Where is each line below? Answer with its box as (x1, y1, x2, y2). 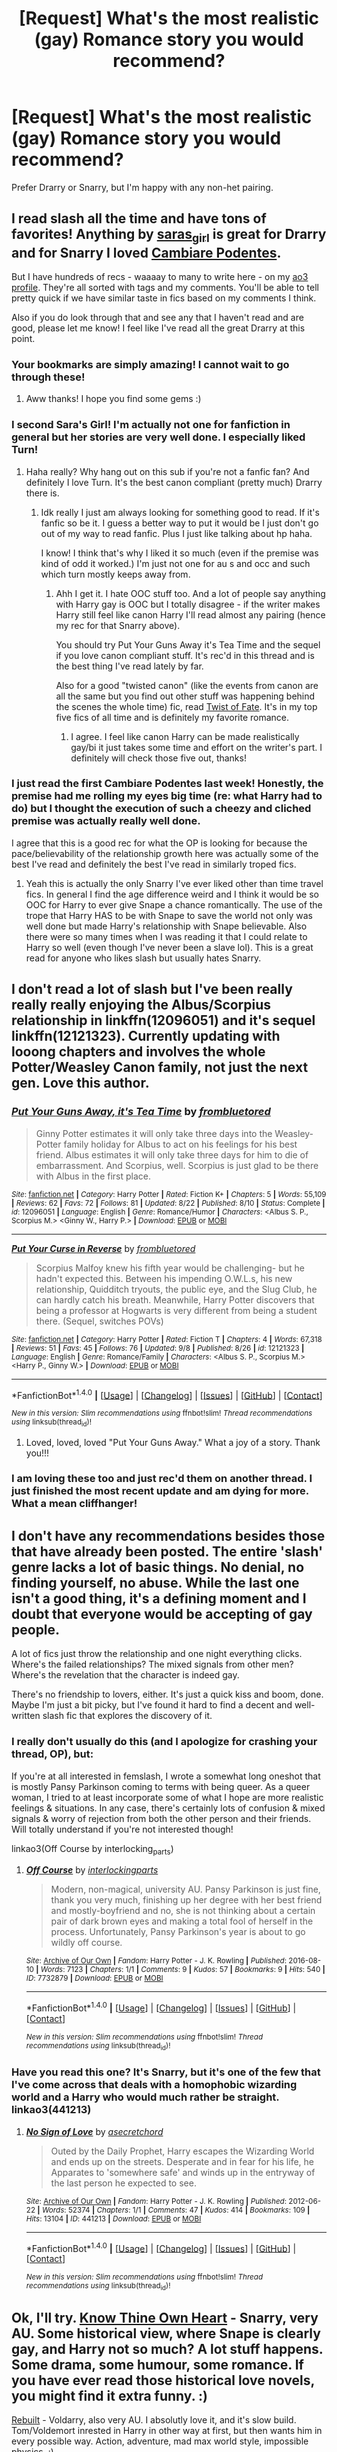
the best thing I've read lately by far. (55, 660, 204, 672)
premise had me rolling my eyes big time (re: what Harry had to (11, 789, 323, 803)
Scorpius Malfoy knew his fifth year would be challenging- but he (35, 1262, 305, 1274)
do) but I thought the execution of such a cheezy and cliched (11, 802, 312, 816)
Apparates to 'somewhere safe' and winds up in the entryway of (50, 2166, 316, 2178)
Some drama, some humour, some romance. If (11, 2356, 304, 2373)
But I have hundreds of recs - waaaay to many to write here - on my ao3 (11, 270, 309, 282)
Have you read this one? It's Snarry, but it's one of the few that (11, 2065, 321, 2079)
